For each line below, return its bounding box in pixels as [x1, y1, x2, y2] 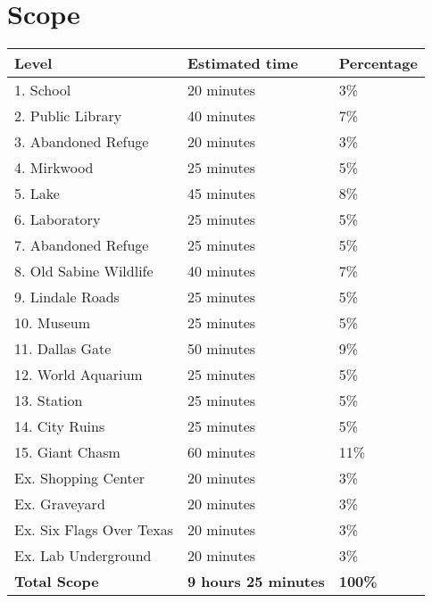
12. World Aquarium [14, 364, 143, 385]
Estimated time [187, 53, 298, 74]
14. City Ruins [14, 416, 105, 437]
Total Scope [14, 571, 99, 592]
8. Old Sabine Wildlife [14, 260, 154, 282]
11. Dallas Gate [14, 338, 112, 359]
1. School [14, 79, 71, 101]
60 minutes [187, 442, 256, 463]
